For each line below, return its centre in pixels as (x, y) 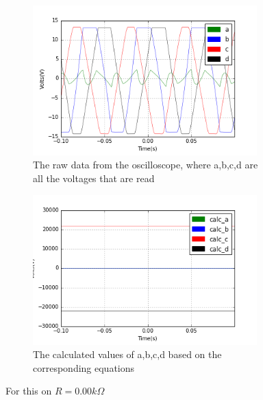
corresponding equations (84, 367)
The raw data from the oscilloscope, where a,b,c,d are (146, 165)
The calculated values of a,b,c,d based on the (127, 354)
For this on (29, 391)
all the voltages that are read (94, 178)
